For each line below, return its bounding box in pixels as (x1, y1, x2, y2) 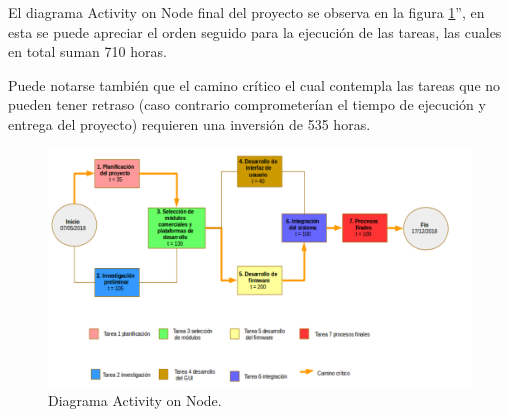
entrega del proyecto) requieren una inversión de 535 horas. (8, 113, 371, 134)
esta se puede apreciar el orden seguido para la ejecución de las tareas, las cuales (8, 21, 502, 42)
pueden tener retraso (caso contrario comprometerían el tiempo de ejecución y (8, 94, 486, 115)
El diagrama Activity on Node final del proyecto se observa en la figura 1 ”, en (8, 2, 485, 22)
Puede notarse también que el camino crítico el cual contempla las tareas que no (8, 74, 501, 95)
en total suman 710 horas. (8, 41, 167, 62)
